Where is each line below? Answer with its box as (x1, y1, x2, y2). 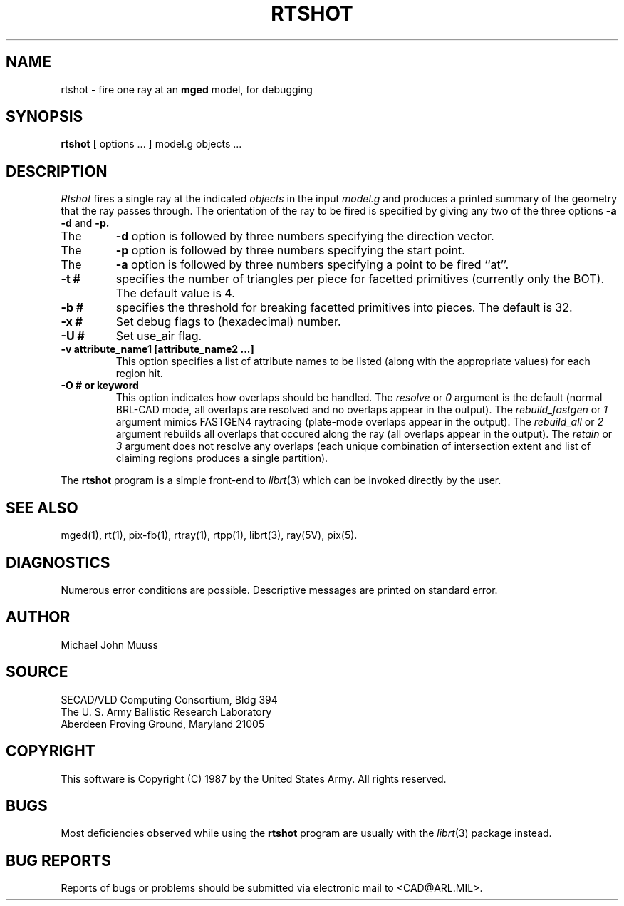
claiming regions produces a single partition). (115, 452, 328, 465)
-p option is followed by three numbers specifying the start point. (115, 243, 465, 258)
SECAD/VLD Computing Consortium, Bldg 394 (61, 693, 278, 706)
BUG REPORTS (6, 851, 111, 870)
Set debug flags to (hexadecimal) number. (115, 314, 341, 329)
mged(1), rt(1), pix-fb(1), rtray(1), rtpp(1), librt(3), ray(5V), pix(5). (61, 529, 358, 542)
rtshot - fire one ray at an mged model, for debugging (61, 83, 313, 96)
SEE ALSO (6, 498, 78, 517)
